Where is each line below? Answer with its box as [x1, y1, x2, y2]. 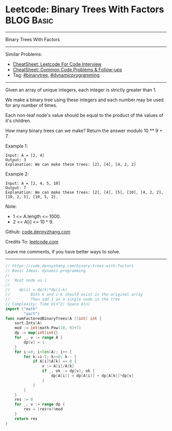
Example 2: [5, 171, 29, 177]
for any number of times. [5, 102, 58, 108]
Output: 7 [5, 185, 27, 191]
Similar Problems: [5, 51, 42, 57]
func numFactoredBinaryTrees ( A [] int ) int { [5, 316, 102, 321]
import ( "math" [5, 306, 38, 311]
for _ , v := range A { [14, 335, 63, 340]
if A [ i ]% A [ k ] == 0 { [32, 359, 77, 364]
